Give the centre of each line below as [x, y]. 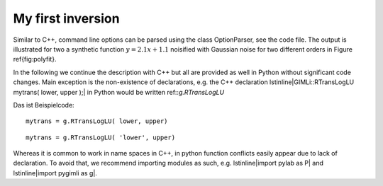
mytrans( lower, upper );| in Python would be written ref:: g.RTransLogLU [119, 92]
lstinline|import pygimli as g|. [55, 173]
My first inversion [66, 18]
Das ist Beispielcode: [44, 105]
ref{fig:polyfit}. [35, 59]
